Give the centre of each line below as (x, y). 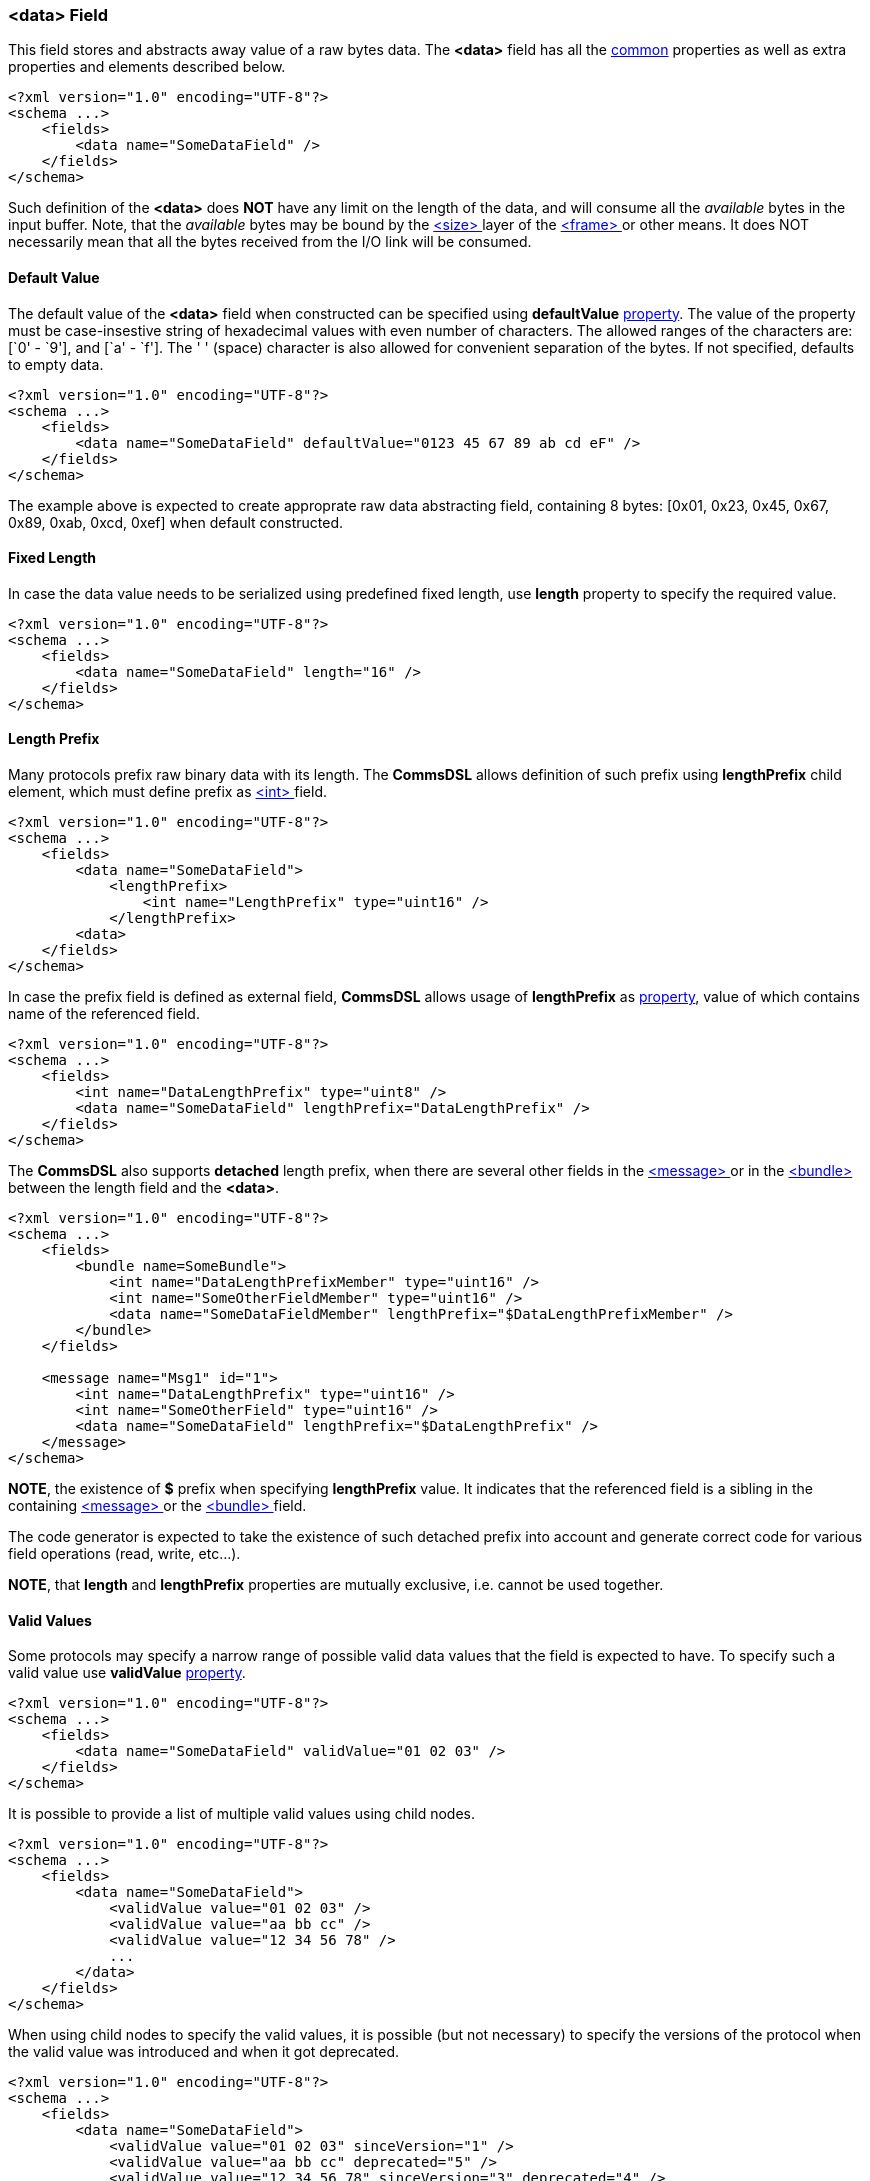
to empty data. (56, 364)
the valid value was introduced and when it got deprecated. (204, 2052)
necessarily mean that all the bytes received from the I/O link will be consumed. (270, 242)
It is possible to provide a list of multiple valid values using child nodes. (242, 1814)
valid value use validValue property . (127, 1673)
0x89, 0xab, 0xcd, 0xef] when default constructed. (176, 522)
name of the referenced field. (104, 1014)
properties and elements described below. (147, 67)
